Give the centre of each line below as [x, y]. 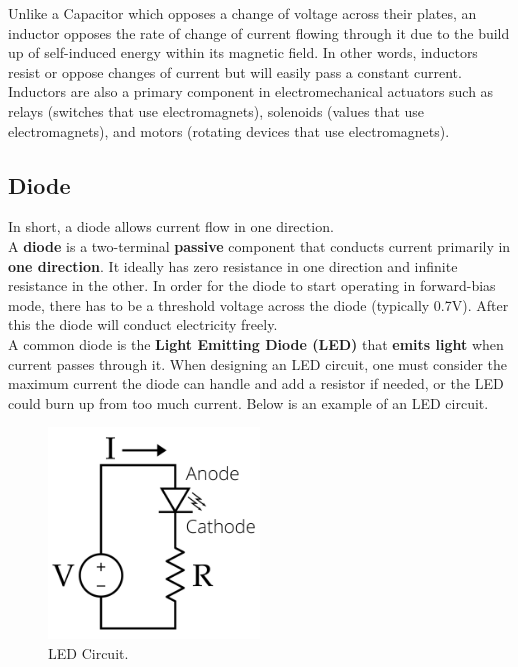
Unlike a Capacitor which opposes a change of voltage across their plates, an [242, 13]
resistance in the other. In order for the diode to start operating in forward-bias [252, 285]
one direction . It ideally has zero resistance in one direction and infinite [233, 265]
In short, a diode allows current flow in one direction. [171, 226]
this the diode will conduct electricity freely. [143, 324]
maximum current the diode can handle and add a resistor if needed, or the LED [256, 383]
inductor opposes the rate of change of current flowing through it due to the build [259, 32]
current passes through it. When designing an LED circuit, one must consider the [258, 363]
